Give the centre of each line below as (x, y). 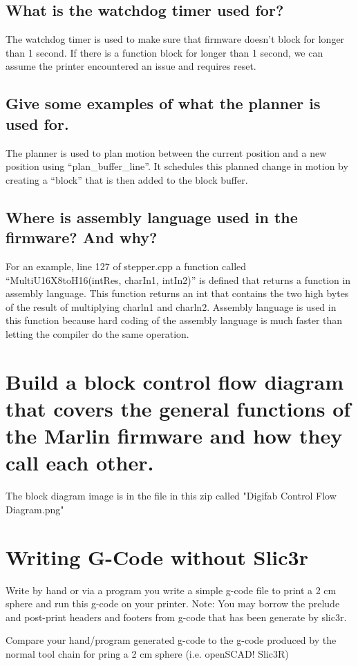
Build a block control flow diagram (175, 381)
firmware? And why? (82, 237)
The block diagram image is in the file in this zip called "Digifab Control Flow (171, 496)
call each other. (80, 463)
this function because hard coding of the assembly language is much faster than (174, 320)
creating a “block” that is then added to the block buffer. (127, 179)
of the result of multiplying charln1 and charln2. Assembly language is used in (171, 306)
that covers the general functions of (178, 408)
